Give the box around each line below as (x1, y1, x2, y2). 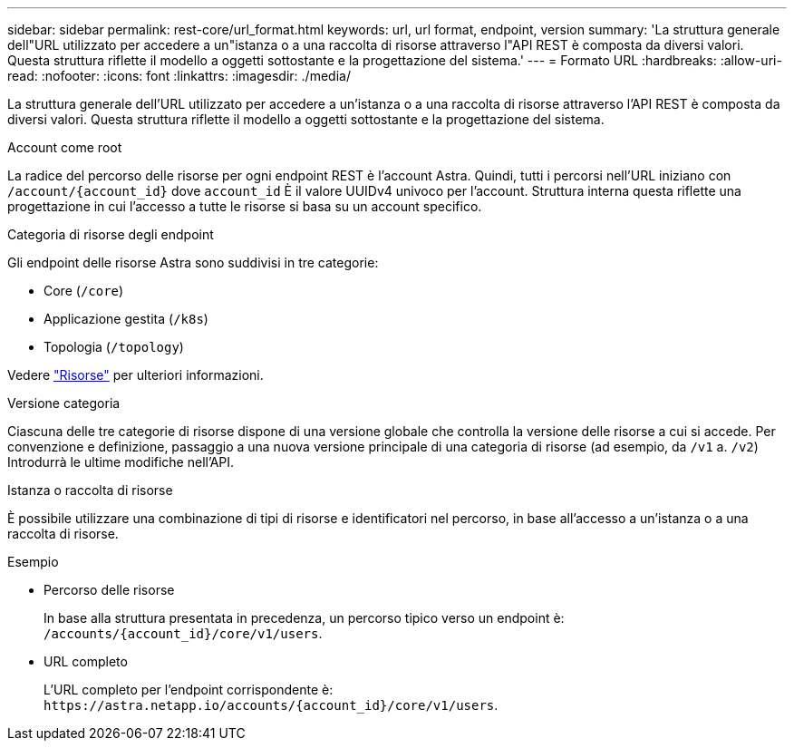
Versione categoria (7, 395, 121, 411)
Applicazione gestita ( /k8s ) (44, 311, 208, 326)
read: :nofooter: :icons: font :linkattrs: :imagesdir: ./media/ (7, 68, 351, 83)
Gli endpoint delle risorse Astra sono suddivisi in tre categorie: (7, 255, 379, 270)
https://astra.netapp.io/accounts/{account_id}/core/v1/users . (44, 697, 499, 713)
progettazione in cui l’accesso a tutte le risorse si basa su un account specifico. (7, 199, 482, 214)
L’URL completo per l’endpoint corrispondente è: (44, 682, 334, 697)
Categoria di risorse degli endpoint (7, 227, 214, 242)
